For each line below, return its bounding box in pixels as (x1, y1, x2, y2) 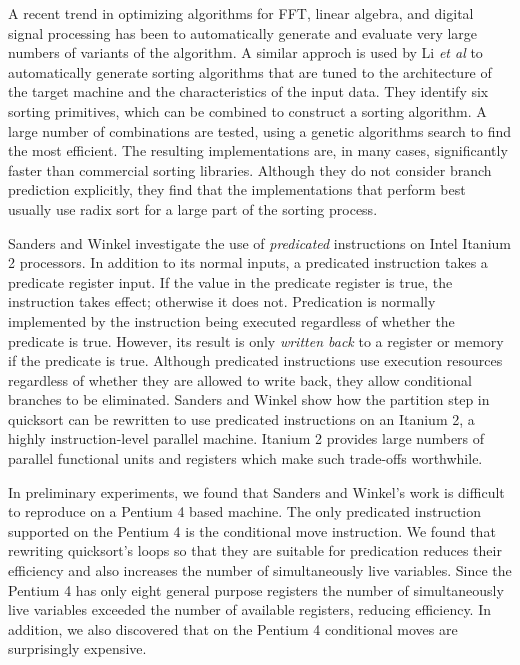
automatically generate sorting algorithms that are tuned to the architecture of (8, 61, 492, 82)
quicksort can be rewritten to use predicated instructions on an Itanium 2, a (8, 408, 475, 429)
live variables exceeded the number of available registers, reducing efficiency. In (8, 599, 491, 620)
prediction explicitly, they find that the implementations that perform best (8, 179, 466, 200)
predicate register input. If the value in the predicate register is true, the (8, 271, 453, 292)
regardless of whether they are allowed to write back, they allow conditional (8, 369, 472, 390)
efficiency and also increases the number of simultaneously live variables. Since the (8, 560, 512, 581)
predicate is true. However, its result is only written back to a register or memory (8, 330, 504, 351)
